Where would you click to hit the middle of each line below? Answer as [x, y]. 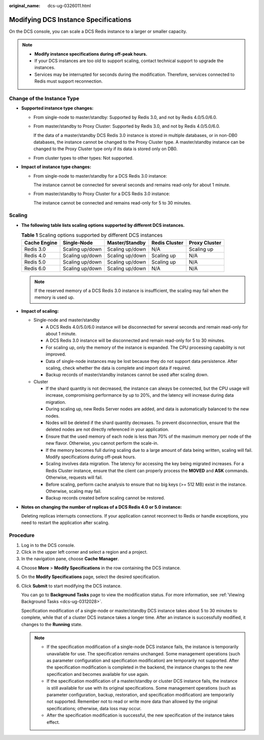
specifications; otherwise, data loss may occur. [94, 708]
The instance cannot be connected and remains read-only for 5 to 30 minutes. [112, 202]
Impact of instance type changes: [56, 167]
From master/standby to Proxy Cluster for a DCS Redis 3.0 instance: [102, 194]
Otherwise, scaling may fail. [74, 491]
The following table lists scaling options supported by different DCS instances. [103, 225]
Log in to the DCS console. [48, 545]
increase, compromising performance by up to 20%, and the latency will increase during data [140, 395]
